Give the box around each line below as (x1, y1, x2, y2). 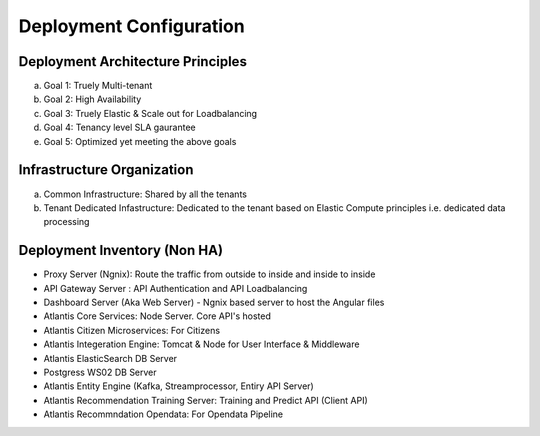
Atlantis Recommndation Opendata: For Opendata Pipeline (43, 408, 284, 420)
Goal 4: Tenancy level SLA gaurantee (43, 121, 196, 134)
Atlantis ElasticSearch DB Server (43, 352, 178, 364)
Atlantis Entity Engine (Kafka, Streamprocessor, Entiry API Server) (43, 380, 314, 392)
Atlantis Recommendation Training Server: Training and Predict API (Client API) (43, 394, 369, 406)
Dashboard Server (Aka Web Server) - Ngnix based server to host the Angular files (43, 296, 385, 308)
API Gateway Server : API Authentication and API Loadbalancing (43, 282, 308, 294)
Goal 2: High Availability (43, 93, 142, 105)
